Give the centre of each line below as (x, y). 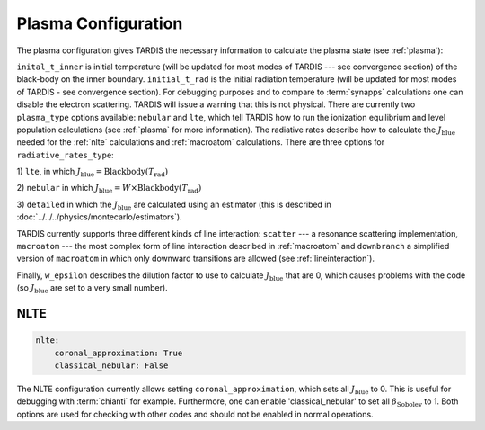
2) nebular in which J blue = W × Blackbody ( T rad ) (109, 189)
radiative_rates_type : (65, 155)
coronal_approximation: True (119, 353)
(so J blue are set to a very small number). (92, 289)
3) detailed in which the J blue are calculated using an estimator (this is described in (174, 205)
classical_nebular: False (111, 365)
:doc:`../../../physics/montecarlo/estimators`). (100, 217)
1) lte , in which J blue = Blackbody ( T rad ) (93, 173)
